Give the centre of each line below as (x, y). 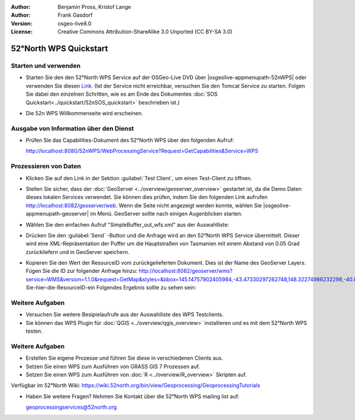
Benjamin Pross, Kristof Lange (94, 7)
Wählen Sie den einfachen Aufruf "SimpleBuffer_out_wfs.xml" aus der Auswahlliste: (128, 224)
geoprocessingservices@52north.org (71, 407)
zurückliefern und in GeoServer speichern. (78, 252)
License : (22, 32)
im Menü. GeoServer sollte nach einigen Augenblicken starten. (166, 214)
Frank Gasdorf (75, 15)
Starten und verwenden (46, 66)
